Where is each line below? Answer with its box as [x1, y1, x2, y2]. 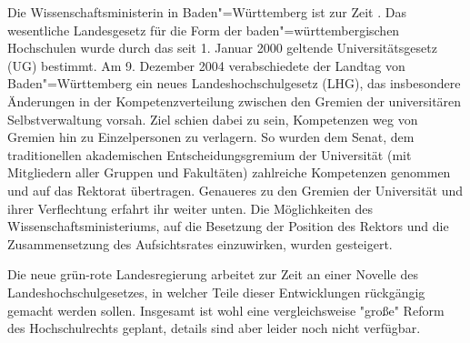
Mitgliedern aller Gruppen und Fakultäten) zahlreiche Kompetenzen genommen [7, 163, 451, 182]
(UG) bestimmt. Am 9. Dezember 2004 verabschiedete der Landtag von [7, 55, 405, 75]
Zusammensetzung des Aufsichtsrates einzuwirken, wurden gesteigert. [7, 234, 393, 253]
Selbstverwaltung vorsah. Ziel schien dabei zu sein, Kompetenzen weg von [7, 109, 418, 128]
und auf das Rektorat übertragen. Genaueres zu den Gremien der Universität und [7, 180, 464, 199]
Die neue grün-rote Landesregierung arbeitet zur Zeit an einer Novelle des [7, 265, 418, 284]
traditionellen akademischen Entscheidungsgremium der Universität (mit [7, 145, 412, 164]
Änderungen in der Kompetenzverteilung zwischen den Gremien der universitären [7, 91, 462, 110]
